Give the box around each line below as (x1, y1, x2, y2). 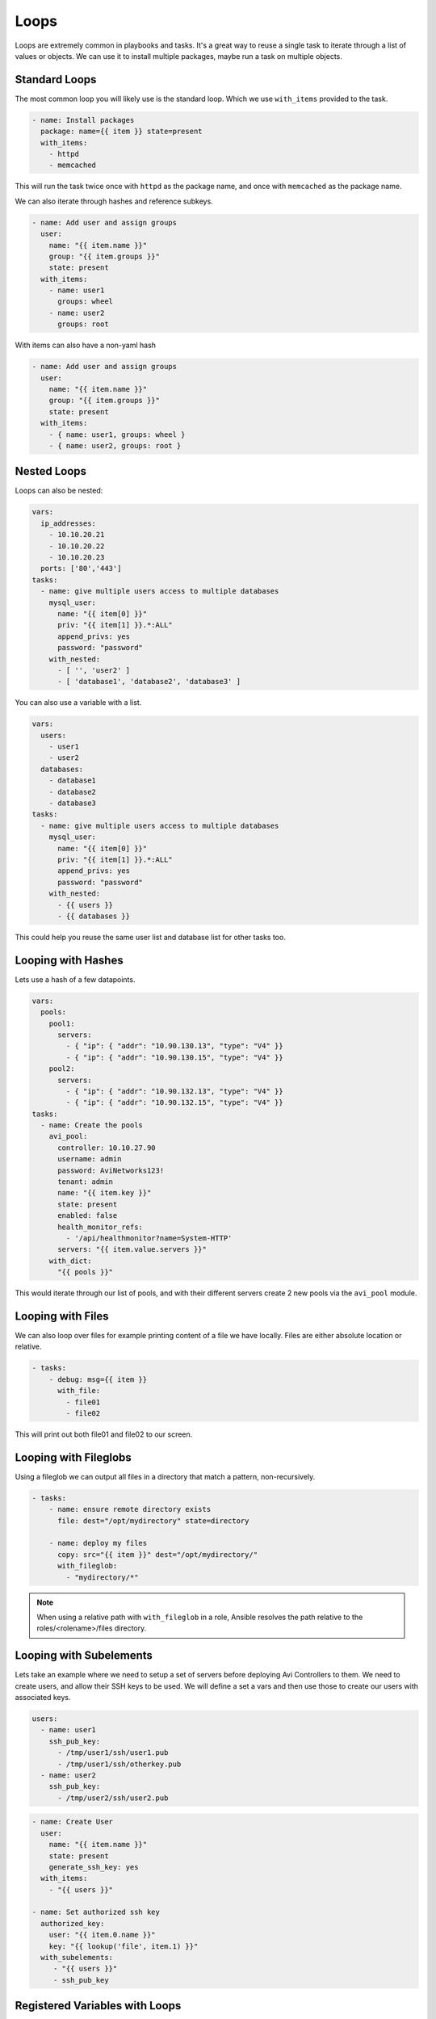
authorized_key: (40, 1919, 105, 1928)
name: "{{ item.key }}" (57, 1188, 152, 1198)
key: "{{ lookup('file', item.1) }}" (48, 1941, 199, 1950)
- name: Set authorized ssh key (31, 1908, 161, 1917)
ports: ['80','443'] (40, 564, 122, 573)
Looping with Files (15, 1309, 109, 1323)
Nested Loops (15, 464, 87, 478)
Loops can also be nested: (15, 485, 103, 496)
